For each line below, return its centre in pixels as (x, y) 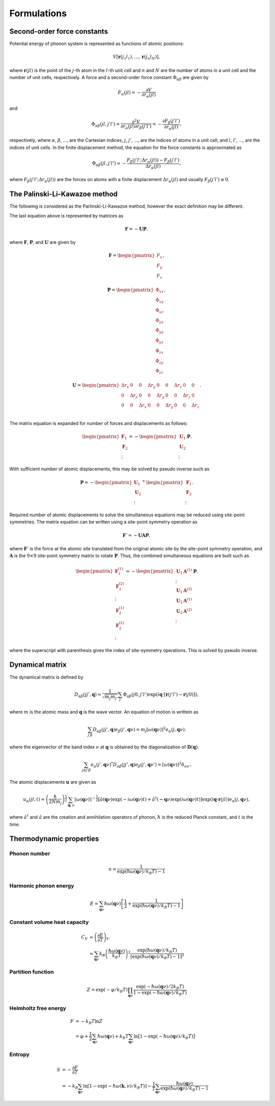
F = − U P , (136, 229)
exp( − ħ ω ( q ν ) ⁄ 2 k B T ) (160, 987)
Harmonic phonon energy (42, 886)
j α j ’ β (87, 770)
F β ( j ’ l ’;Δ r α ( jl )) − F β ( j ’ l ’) (153, 161)
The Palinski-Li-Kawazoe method (64, 194)
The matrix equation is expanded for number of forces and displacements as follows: (99, 423)
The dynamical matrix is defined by (46, 677)
